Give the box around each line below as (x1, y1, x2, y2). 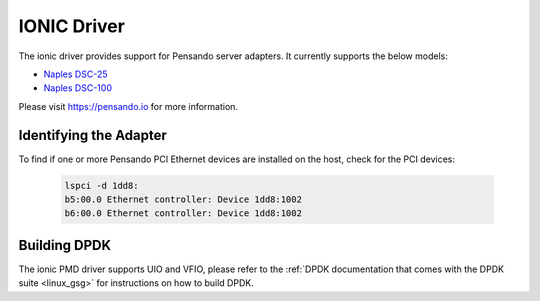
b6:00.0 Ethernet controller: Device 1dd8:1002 (64, 208, 302, 219)
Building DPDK (18, 236, 112, 254)
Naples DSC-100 (43, 82, 112, 94)
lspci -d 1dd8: (64, 180, 139, 191)
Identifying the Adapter (18, 126, 167, 144)
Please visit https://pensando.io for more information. (18, 100, 239, 112)
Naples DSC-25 (43, 68, 108, 80)
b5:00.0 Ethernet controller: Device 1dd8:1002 (64, 194, 302, 205)
